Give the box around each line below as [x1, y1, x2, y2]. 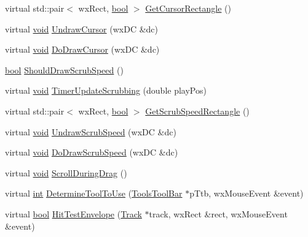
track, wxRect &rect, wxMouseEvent [149, 207, 288, 220]
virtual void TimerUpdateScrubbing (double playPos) [5, 84, 207, 97]
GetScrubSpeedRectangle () [145, 104, 250, 117]
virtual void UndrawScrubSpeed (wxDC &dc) [5, 125, 176, 138]
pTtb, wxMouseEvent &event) [189, 187, 304, 200]
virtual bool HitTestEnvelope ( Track [5, 207, 142, 220]
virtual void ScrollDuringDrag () [5, 166, 127, 179]
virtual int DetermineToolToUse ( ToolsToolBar [5, 187, 183, 200]
